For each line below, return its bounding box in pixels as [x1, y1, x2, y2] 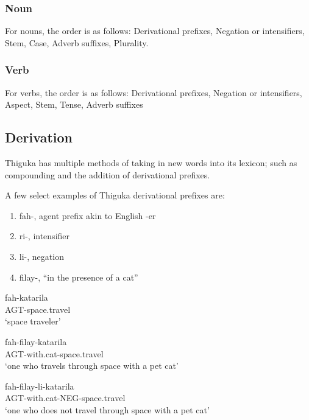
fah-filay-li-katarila [5, 379, 74, 392]
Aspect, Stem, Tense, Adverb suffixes [5, 98, 143, 111]
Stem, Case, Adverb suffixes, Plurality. [5, 36, 149, 49]
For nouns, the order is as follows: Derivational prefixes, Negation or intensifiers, [5, 24, 305, 37]
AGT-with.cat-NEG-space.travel [5, 391, 126, 404]
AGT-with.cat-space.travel [5, 347, 104, 360]
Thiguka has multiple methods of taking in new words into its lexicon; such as [5, 156, 297, 169]
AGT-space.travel [5, 303, 71, 315]
